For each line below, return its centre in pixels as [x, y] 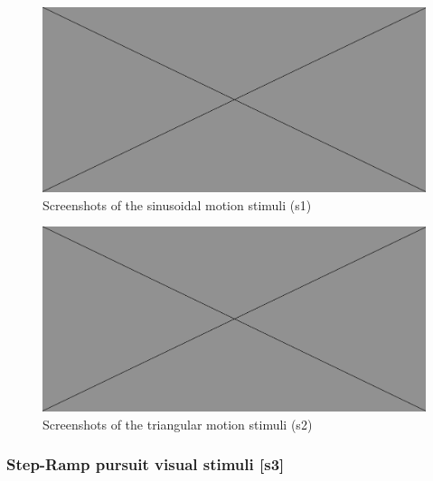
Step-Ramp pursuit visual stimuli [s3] [146, 464]
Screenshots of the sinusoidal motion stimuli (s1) [177, 204]
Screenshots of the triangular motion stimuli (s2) [178, 424]
